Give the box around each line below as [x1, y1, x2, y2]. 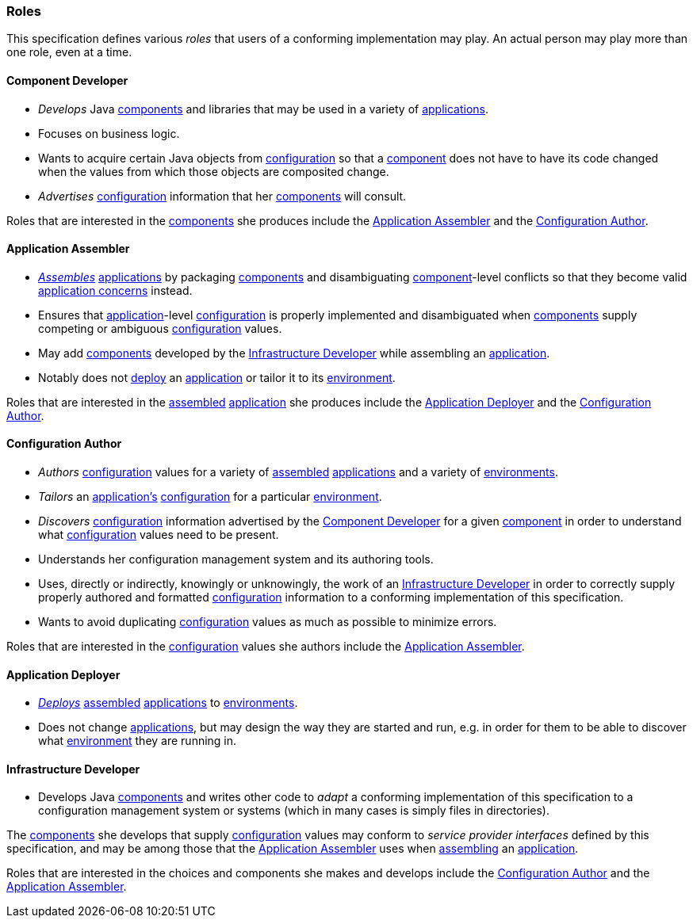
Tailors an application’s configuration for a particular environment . [38, 490, 382, 504]
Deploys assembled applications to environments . [38, 696, 298, 710]
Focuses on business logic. [38, 126, 180, 140]
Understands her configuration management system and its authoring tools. [38, 552, 434, 567]
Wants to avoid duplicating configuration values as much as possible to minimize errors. [38, 615, 497, 629]
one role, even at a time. [6, 45, 132, 59]
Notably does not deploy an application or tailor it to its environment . [38, 370, 396, 384]
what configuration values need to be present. [38, 528, 279, 542]
